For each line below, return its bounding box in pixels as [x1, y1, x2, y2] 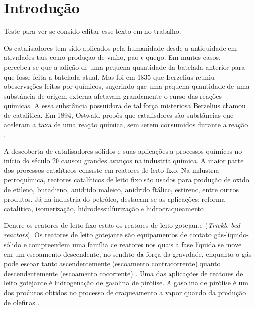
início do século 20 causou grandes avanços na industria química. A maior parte [4, 155, 244, 166]
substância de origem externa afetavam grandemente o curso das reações [4, 90, 222, 101]
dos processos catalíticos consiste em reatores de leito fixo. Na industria [4, 165, 219, 175]
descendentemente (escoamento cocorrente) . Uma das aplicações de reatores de [4, 268, 243, 278]
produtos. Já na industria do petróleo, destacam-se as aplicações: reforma [4, 194, 225, 204]
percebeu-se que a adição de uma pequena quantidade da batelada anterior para [4, 61, 245, 72]
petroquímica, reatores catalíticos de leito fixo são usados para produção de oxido [4, 174, 249, 185]
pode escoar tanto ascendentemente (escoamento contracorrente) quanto [4, 258, 221, 269]
